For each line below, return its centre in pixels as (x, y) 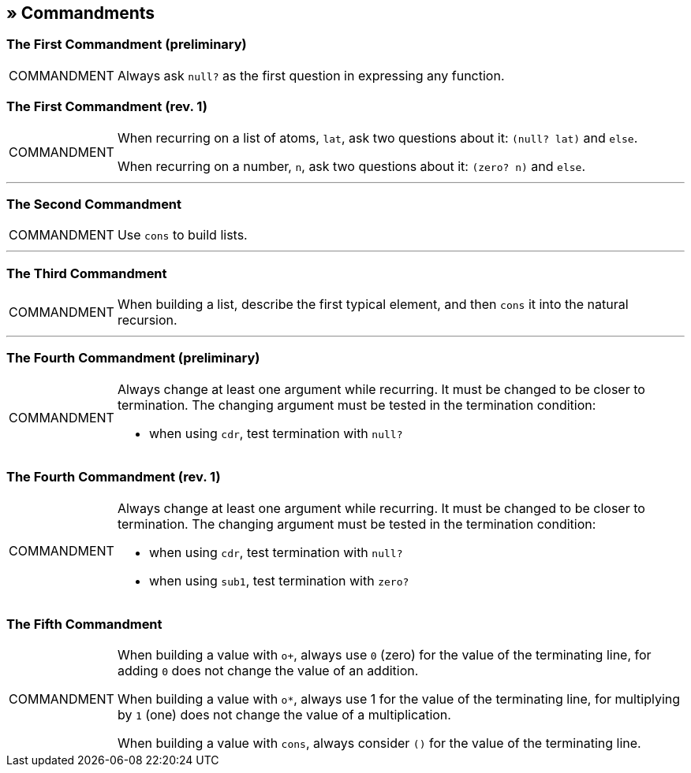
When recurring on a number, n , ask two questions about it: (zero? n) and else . (351, 166)
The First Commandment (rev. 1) (107, 107)
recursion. (147, 320)
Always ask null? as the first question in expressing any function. (311, 75)
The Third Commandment (87, 273)
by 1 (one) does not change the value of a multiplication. (284, 715)
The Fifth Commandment (84, 624)
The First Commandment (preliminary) (127, 45)
